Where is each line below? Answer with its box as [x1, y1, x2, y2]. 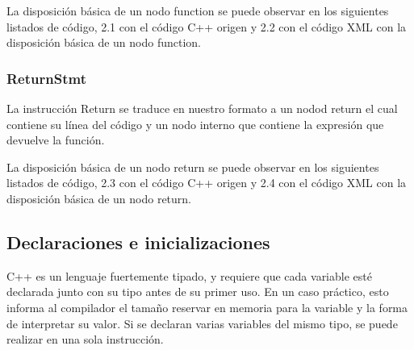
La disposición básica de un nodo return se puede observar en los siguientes [6, 158, 379, 175]
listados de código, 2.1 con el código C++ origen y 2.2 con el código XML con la [6, 18, 407, 35]
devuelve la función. [6, 131, 105, 148]
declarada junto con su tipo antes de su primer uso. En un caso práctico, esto [6, 283, 389, 300]
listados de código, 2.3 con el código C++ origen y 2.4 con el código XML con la [6, 174, 407, 191]
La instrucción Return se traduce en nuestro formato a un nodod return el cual [6, 100, 398, 116]
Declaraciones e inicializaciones [6, 229, 270, 254]
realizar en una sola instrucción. [6, 331, 164, 348]
